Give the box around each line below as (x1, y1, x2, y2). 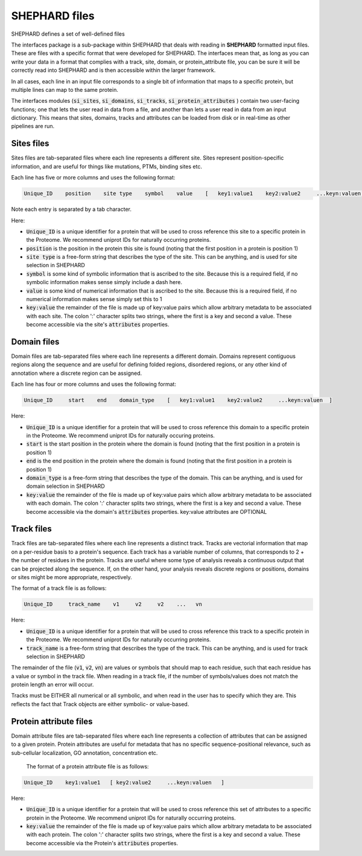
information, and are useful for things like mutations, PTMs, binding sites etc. (11, 163, 202, 170)
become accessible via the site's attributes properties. (26, 321, 170, 328)
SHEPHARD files (11, 9, 95, 22)
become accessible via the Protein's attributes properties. (26, 839, 178, 846)
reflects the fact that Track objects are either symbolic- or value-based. (11, 700, 189, 707)
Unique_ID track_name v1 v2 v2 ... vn (24, 601, 202, 608)
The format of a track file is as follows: (11, 585, 107, 592)
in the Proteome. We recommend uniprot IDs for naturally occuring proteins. (26, 432, 215, 439)
